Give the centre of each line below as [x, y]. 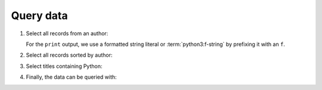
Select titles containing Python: [64, 66]
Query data [39, 15]
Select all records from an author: [67, 33]
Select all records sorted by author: [69, 55]
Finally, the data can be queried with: [71, 77]
